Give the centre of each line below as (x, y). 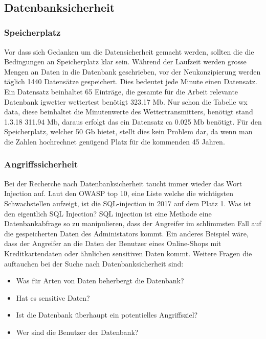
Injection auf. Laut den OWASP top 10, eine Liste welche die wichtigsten (119, 193)
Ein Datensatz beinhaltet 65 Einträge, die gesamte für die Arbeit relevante (121, 91)
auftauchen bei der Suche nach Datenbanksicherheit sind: (94, 263)
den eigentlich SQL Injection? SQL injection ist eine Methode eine (108, 213)
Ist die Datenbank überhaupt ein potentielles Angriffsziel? (107, 315)
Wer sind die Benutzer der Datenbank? (77, 332)
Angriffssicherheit (41, 164)
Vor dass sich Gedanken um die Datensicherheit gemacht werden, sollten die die (129, 51)
